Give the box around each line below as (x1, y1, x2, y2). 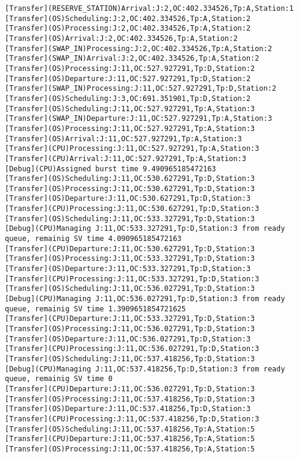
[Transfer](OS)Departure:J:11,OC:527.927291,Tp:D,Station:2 (5, 74, 251, 83)
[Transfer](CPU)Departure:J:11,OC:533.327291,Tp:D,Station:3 (5, 314, 255, 323)
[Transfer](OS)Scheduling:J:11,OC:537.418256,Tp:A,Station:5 (5, 424, 255, 433)
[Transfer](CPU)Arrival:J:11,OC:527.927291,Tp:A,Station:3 (5, 154, 246, 163)
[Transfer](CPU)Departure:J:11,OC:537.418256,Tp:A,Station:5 (5, 435, 255, 444)
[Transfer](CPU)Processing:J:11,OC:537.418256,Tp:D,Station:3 (5, 414, 259, 423)
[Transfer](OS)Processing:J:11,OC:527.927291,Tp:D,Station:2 (5, 64, 255, 73)
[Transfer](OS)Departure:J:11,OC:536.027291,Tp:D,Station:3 (5, 334, 251, 343)
